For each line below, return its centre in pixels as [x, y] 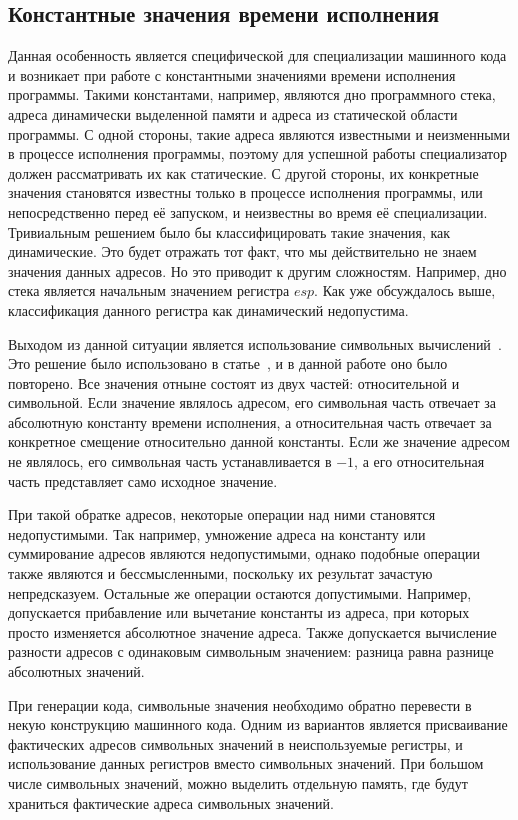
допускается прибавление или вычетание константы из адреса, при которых [239, 612]
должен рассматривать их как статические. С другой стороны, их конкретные [243, 172]
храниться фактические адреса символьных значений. [171, 802]
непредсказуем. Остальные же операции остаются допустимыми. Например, [240, 592]
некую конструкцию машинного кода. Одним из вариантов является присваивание [258, 724]
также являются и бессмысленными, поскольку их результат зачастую [220, 573]
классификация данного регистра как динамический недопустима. [208, 309]
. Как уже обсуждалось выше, [405, 290]
